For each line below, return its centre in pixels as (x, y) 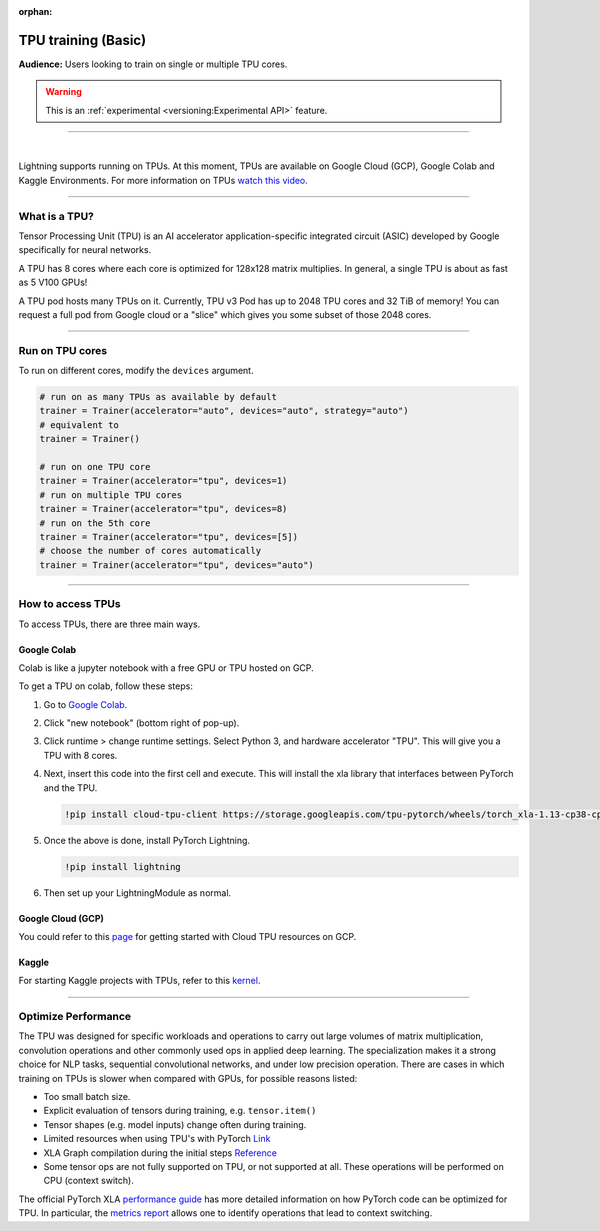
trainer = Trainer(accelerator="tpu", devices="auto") (176, 564)
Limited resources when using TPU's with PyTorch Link (157, 1139)
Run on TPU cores (63, 350)
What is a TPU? (56, 216)
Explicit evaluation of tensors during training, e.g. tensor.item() (180, 1111)
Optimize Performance (75, 1017)
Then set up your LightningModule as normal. (137, 892)
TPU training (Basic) (82, 40)
